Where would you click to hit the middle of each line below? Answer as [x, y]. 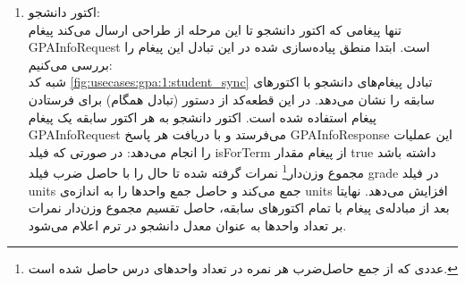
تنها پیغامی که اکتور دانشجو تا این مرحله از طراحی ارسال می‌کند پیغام [215, 29]
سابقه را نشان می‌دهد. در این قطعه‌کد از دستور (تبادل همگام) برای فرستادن [232, 99]
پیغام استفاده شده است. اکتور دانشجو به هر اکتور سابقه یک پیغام [202, 117]
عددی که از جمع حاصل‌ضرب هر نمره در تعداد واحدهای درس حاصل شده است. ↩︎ [243, 268]
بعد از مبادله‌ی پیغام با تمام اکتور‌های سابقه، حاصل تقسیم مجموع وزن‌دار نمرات [239, 208]
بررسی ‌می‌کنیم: [70, 64]
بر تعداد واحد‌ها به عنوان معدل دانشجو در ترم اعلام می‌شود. [187, 225]
